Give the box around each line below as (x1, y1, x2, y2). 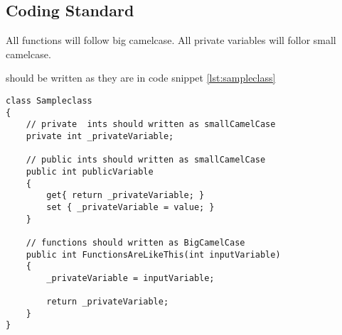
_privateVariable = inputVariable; (46, 273, 215, 283)
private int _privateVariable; (26, 131, 174, 141)
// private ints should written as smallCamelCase (26, 119, 276, 130)
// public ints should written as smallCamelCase (26, 155, 266, 165)
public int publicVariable (26, 166, 154, 177)
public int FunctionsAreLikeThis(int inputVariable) (26, 249, 281, 260)
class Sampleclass (6, 95, 92, 106)
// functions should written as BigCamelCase (26, 237, 245, 248)
